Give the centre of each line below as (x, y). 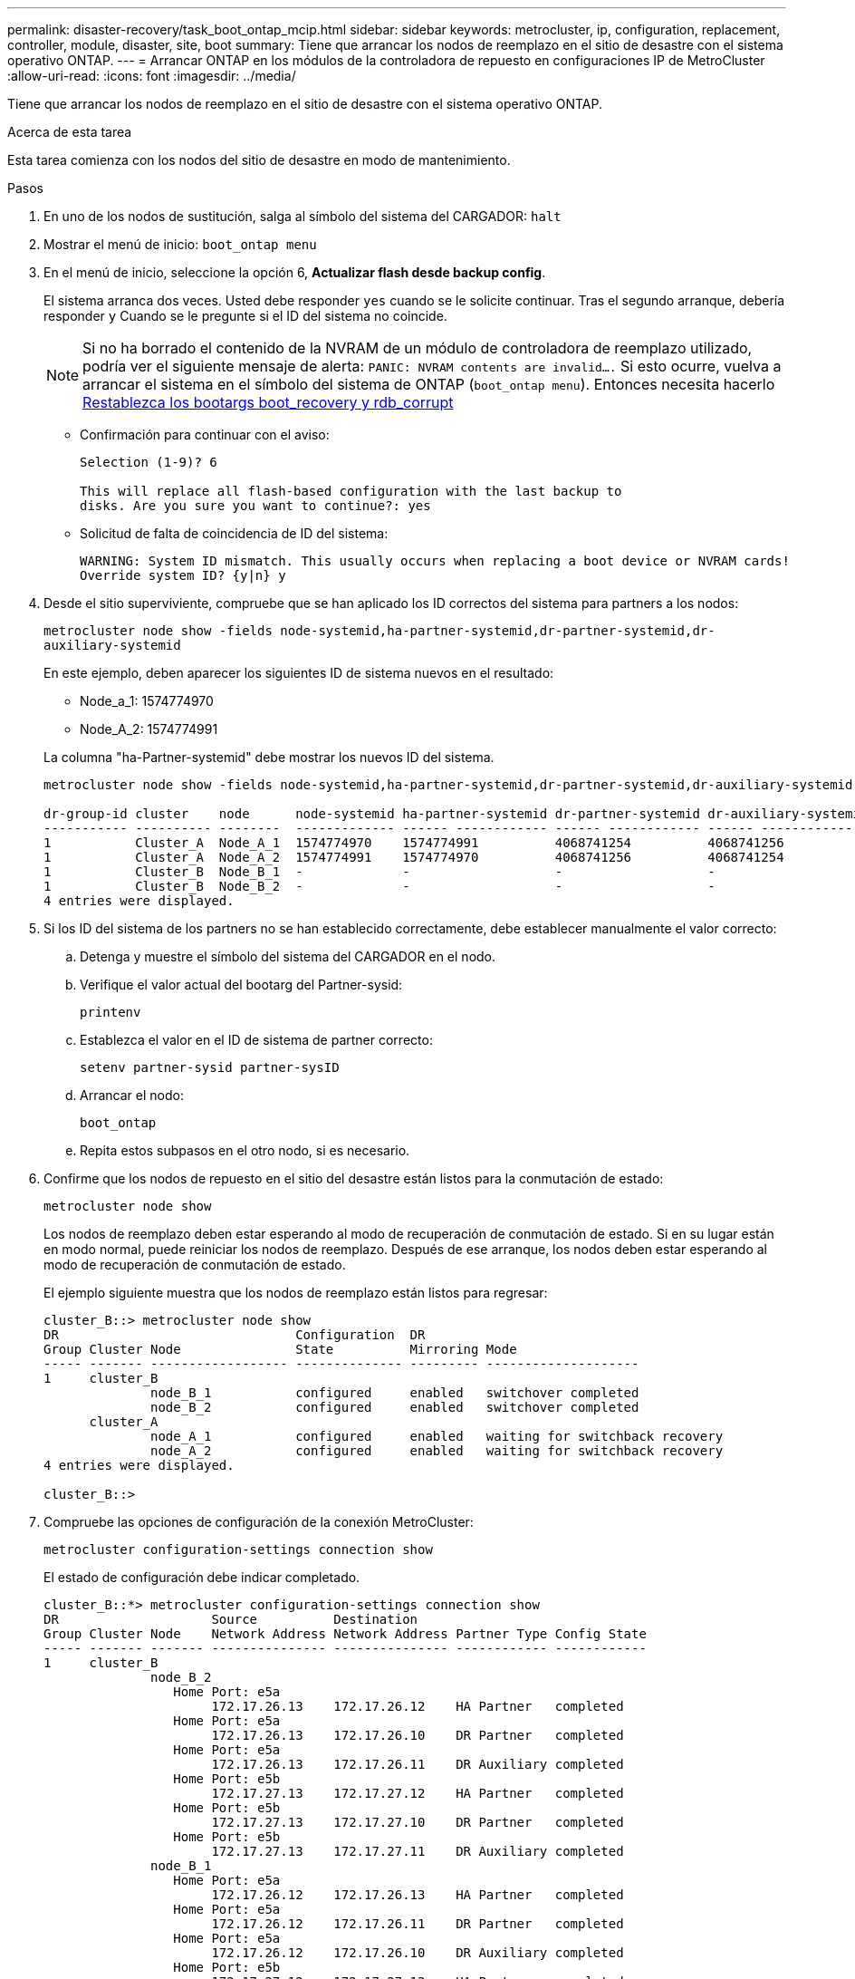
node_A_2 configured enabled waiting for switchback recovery (437, 1451)
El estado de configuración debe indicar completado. (202, 1577)
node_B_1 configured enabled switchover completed (395, 1393)
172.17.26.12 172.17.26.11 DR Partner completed (418, 1924)
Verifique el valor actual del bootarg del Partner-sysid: (241, 985)
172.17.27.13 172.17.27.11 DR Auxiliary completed (418, 1851)
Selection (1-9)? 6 (149, 462)
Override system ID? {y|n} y (183, 575)
